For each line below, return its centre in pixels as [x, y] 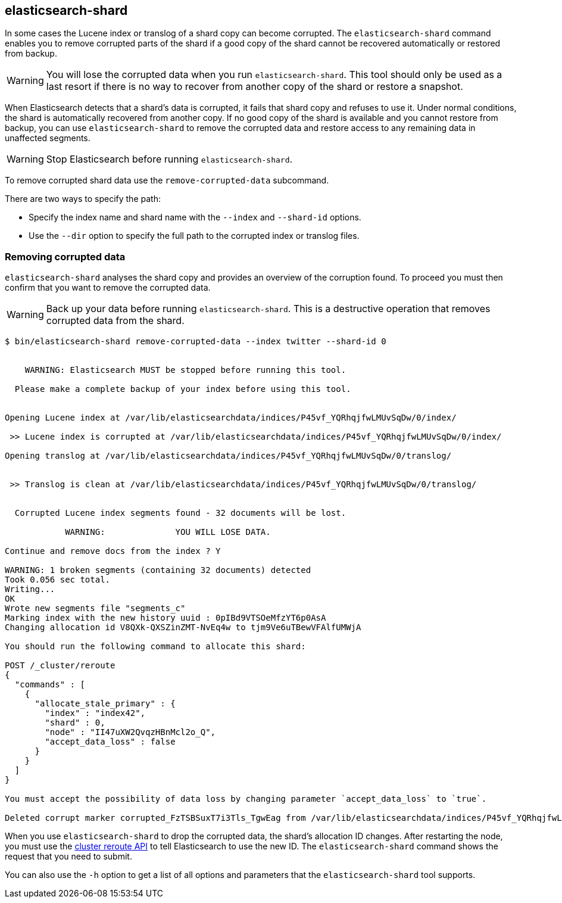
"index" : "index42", [95, 713]
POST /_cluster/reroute [60, 666]
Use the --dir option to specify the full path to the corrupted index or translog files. [194, 236]
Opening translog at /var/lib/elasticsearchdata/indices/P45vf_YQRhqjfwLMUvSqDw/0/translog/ [228, 456]
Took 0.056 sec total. [58, 580]
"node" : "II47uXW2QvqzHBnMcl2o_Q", [130, 732]
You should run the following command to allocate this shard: [155, 647]
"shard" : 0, [75, 723]
